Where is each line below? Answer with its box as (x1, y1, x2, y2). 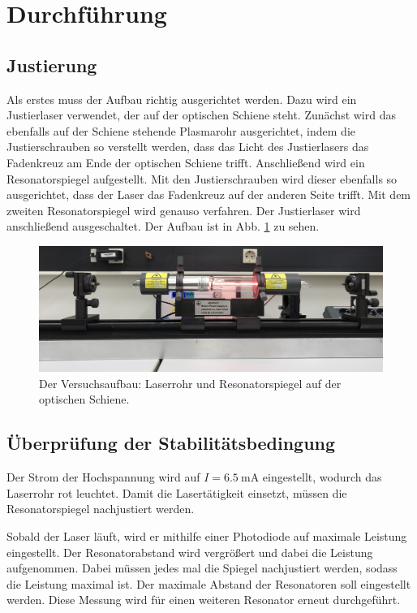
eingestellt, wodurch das (262, 468, 382, 486)
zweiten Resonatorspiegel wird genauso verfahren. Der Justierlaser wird (6, 201, 361, 218)
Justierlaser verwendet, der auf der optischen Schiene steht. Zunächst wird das (6, 106, 396, 123)
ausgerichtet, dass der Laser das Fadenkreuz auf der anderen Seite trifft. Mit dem (6, 186, 411, 203)
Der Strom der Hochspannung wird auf (6, 468, 200, 486)
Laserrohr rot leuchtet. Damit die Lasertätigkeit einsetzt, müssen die (6, 484, 347, 501)
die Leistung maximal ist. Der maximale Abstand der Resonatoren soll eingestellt (6, 575, 411, 592)
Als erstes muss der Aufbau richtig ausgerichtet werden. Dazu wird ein (6, 90, 357, 107)
